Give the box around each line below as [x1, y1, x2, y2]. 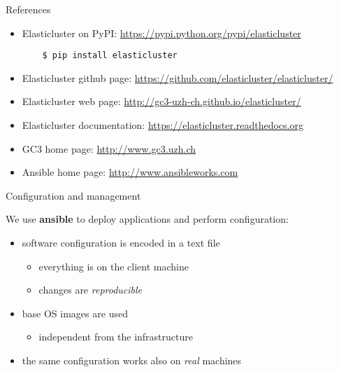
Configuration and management [6, 188, 141, 202]
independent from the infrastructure [38, 329, 193, 344]
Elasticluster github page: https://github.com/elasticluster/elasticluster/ [22, 70, 333, 85]
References [6, 2, 51, 16]
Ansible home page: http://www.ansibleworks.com [22, 165, 238, 179]
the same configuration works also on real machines [22, 352, 242, 367]
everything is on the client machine [38, 259, 189, 273]
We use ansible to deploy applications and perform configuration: [6, 212, 289, 226]
